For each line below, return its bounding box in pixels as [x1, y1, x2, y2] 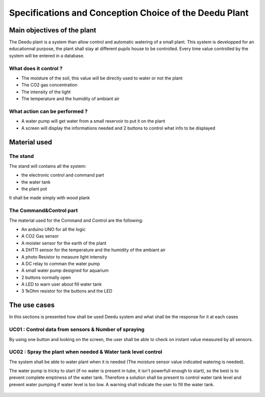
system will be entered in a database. [9, 53, 84, 58]
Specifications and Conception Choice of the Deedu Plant [9, 7, 249, 18]
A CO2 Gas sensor [21, 233, 59, 239]
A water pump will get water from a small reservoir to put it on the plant [21, 118, 165, 124]
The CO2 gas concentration [21, 82, 78, 88]
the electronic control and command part [21, 172, 105, 178]
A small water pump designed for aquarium [21, 267, 109, 273]
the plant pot [21, 186, 48, 192]
